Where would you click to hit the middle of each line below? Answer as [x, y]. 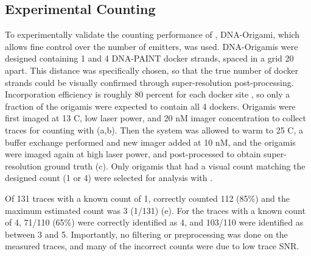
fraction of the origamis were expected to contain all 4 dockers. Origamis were [150, 106]
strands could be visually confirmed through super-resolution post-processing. [149, 82]
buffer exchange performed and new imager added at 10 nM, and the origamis [150, 142]
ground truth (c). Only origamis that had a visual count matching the [175, 165]
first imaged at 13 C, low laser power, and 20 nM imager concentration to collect [155, 118]
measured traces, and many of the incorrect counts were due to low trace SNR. [152, 246]
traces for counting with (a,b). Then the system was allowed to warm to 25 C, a [154, 130]
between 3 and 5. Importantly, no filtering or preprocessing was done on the [146, 234]
